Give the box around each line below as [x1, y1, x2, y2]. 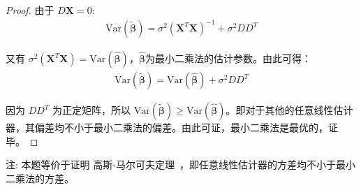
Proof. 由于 [6, 3, 54, 17]
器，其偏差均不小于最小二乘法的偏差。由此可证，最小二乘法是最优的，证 [6, 120, 338, 135]
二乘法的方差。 [6, 170, 74, 185]
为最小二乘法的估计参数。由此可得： [145, 51, 311, 66]
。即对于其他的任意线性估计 [226, 103, 353, 117]
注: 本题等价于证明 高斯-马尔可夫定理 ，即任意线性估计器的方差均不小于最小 [6, 157, 355, 172]
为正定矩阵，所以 [52, 103, 131, 117]
